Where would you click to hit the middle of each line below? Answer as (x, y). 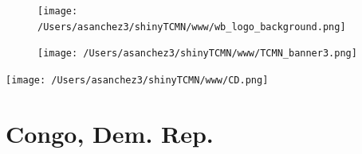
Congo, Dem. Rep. (110, 133)
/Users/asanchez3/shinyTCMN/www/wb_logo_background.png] (192, 27)
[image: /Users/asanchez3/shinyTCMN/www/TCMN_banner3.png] (197, 54)
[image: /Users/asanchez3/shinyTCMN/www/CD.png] (137, 80)
